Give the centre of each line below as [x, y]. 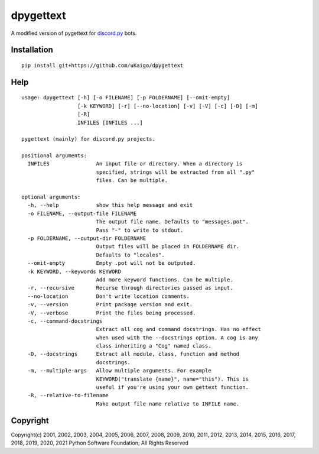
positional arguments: [54, 156]
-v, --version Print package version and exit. [110, 305]
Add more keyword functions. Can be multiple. [165, 280]
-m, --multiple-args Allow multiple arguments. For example [120, 371]
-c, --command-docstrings [65, 321]
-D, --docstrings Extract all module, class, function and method [134, 354]
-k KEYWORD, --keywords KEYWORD [74, 271]
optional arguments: [51, 197]
